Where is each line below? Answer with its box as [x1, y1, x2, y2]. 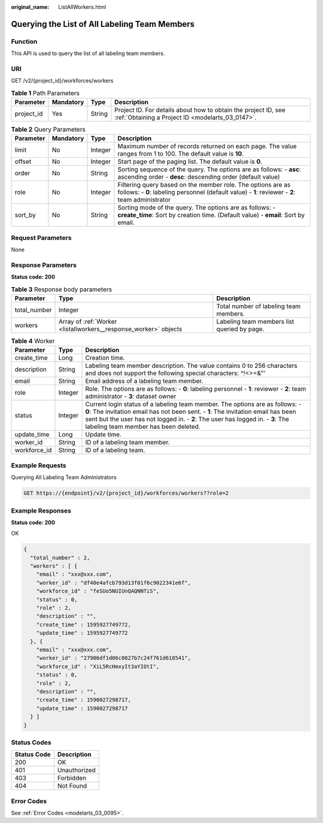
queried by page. [216, 325, 264, 333]
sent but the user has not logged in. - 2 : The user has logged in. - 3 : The [85, 415, 290, 423]
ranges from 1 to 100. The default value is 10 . [117, 150, 244, 158]
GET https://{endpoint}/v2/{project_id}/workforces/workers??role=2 [23, 490, 229, 496]
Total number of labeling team [216, 302, 301, 310]
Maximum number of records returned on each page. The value [117, 142, 297, 151]
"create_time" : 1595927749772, [36, 621, 132, 628]
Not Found [57, 782, 87, 790]
